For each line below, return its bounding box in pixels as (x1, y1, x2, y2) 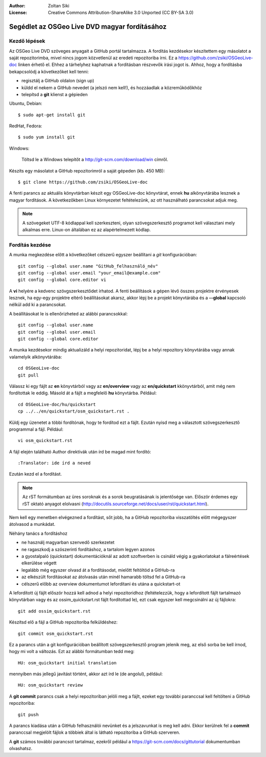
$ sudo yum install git (18, 135, 75, 140)
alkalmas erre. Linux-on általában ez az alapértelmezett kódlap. (22, 227, 151, 233)
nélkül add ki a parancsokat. (9, 302, 66, 308)
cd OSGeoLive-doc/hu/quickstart (18, 402, 96, 407)
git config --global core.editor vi (18, 277, 106, 283)
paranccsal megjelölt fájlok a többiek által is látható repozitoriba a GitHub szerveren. (9, 729, 180, 735)
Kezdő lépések (9, 37, 45, 44)
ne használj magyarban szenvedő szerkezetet (21, 540, 115, 546)
